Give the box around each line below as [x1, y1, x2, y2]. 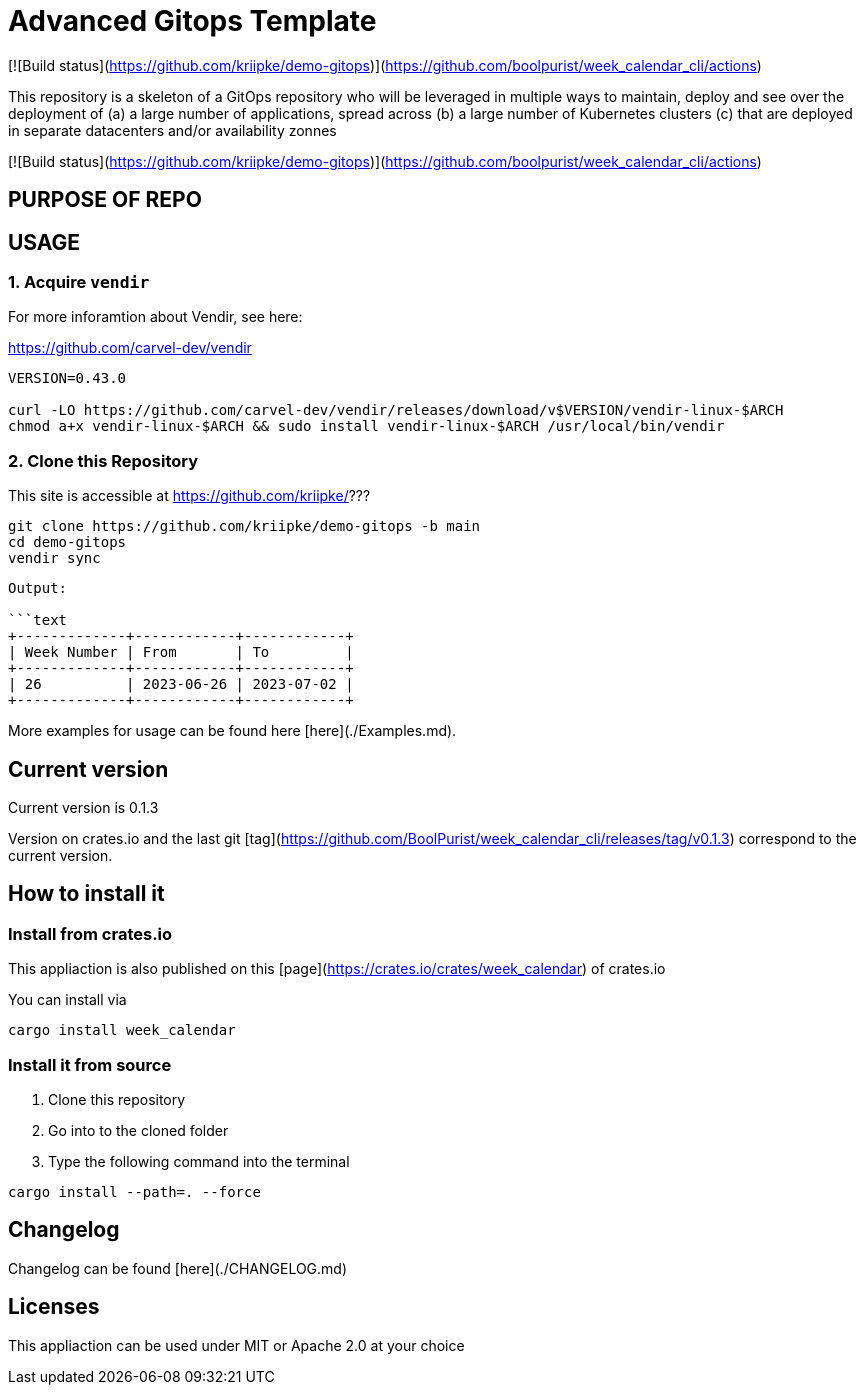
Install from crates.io [8, 923, 173, 944]
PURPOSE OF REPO [8, 187, 202, 213]
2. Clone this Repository [8, 450, 199, 471]
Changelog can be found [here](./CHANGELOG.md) [8, 1259, 348, 1277]
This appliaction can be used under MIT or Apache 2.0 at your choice [8, 1336, 465, 1354]
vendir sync [8, 550, 101, 567]
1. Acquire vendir [8, 272, 150, 293]
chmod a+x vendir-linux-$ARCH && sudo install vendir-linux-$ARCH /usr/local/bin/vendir [8, 418, 725, 435]
